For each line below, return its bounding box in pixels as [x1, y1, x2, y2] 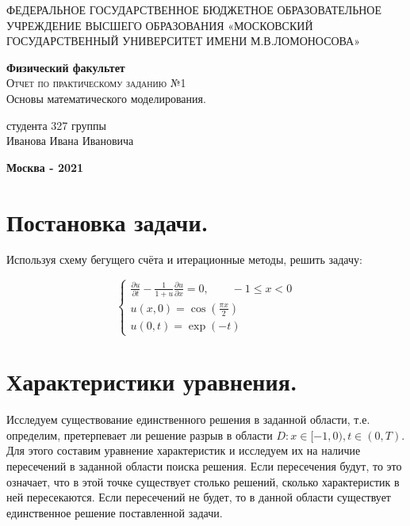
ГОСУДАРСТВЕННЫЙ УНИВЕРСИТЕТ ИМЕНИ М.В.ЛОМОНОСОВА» [6, 32, 360, 49]
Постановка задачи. [6, 205, 209, 238]
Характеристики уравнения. [6, 365, 297, 398]
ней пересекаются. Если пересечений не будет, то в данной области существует [6, 489, 391, 505]
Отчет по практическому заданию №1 [6, 74, 186, 91]
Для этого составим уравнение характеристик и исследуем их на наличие [6, 442, 361, 459]
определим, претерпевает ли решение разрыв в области [6, 426, 273, 443]
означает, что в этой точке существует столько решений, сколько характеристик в [6, 473, 400, 490]
